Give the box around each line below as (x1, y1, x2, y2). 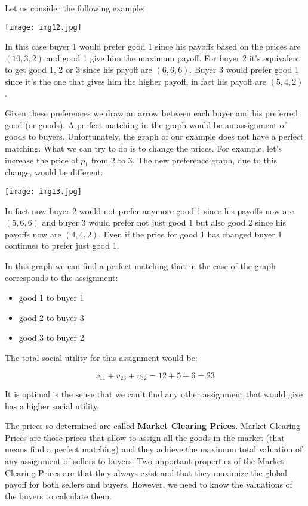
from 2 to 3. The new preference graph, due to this (91, 153, 278, 166)
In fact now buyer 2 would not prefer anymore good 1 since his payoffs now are (5, 204, 294, 217)
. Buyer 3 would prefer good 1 (189, 63, 299, 76)
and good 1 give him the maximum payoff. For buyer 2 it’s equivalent (46, 51, 301, 64)
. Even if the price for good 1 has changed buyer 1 (98, 227, 282, 240)
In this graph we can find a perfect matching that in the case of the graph (5, 260, 276, 272)
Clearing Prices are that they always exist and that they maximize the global (5, 466, 288, 479)
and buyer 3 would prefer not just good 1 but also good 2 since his (42, 216, 286, 229)
